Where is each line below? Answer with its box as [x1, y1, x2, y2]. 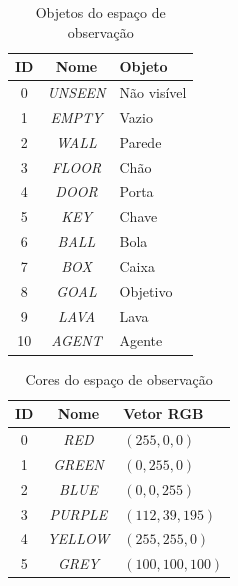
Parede [119, 131, 162, 152]
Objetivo [119, 280, 173, 301]
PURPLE [49, 503, 108, 524]
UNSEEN [47, 82, 106, 103]
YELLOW [47, 528, 110, 549]
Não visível [119, 82, 187, 103]
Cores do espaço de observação [25, 368, 213, 389]
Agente [119, 330, 163, 351]
